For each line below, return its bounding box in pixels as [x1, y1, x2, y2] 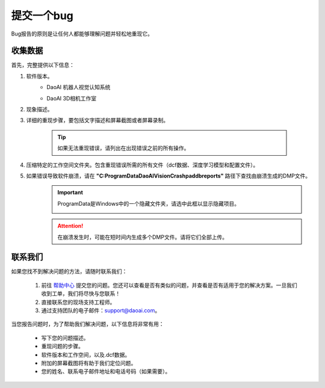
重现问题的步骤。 [41, 343, 84, 350]
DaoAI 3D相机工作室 [46, 94, 96, 102]
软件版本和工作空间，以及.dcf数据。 [41, 351, 131, 358]
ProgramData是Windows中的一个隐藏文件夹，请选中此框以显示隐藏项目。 [57, 200, 240, 207]
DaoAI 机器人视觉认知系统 [46, 84, 111, 91]
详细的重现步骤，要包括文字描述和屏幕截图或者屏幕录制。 [26, 117, 169, 124]
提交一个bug [11, 9, 73, 22]
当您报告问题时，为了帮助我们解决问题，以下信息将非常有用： [11, 321, 164, 328]
